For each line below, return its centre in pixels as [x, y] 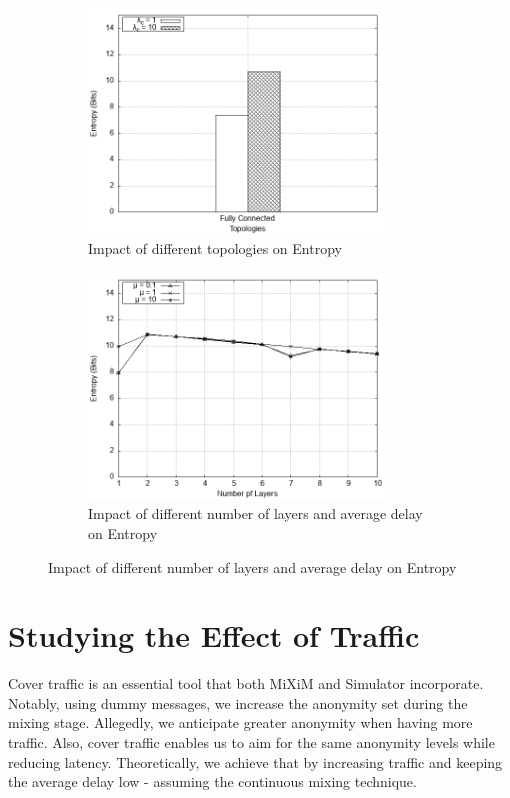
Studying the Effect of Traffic [214, 635]
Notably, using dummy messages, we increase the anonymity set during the [238, 702]
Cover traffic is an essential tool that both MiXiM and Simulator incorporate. [246, 683]
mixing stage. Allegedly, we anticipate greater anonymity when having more [240, 722]
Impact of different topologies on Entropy [215, 248]
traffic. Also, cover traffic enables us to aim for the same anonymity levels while [251, 742]
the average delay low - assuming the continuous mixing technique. [212, 781]
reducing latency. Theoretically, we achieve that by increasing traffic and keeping [255, 761]
